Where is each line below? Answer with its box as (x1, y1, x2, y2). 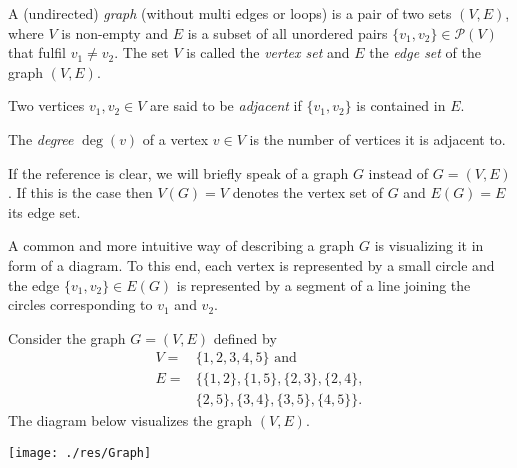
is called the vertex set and (186, 42, 350, 63)
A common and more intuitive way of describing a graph (8, 235, 355, 256)
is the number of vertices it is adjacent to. (249, 128, 506, 149)
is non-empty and (61, 22, 168, 43)
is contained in (356, 95, 446, 116)
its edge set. (8, 201, 81, 222)
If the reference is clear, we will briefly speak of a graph (8, 162, 349, 183)
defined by (213, 327, 277, 348)
